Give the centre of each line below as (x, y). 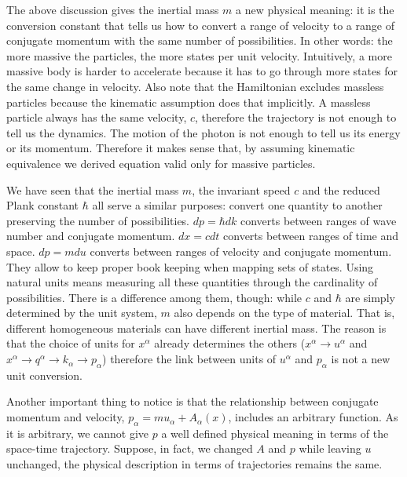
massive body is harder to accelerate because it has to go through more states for (202, 71)
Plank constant (43, 205)
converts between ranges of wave (318, 220)
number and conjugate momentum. (91, 236)
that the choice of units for (71, 343)
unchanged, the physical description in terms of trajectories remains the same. (194, 464)
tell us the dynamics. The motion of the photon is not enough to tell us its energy (203, 132)
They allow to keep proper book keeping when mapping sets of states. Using (190, 266)
